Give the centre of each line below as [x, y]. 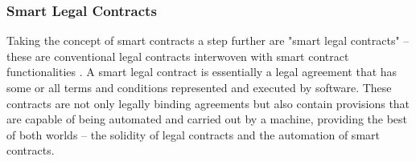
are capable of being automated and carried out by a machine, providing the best [207, 119]
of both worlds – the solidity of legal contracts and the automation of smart [193, 134]
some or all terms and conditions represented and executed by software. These [199, 87]
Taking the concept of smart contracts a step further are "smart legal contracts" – [208, 40]
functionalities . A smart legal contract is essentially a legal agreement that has [202, 72]
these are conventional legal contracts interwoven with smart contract [178, 56]
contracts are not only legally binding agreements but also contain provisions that [208, 103]
